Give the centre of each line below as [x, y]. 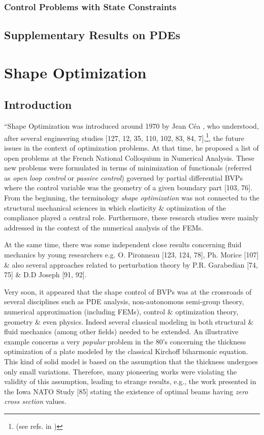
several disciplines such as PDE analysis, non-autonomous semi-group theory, [124, 301]
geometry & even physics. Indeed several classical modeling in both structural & [129, 321]
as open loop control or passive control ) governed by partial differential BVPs [124, 177]
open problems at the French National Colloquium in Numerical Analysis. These [129, 157]
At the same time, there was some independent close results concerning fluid [123, 244]
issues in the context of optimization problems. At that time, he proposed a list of [131, 148]
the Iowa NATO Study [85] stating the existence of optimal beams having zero [126, 391]
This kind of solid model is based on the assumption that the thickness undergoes [131, 361]
